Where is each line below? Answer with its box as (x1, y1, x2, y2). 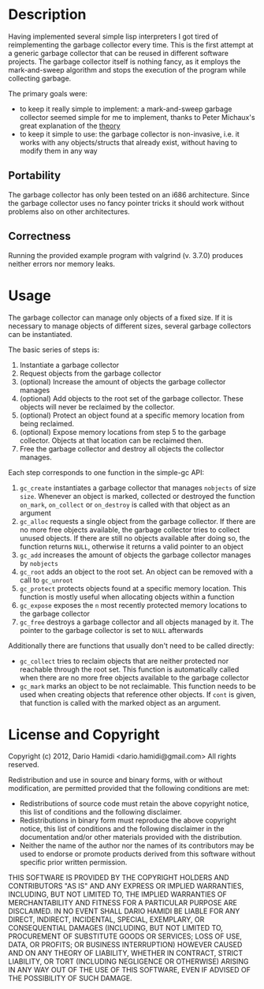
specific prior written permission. (19, 858, 128, 867)
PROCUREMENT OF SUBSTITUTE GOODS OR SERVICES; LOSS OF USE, (8, 931, 243, 941)
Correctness (8, 230, 71, 243)
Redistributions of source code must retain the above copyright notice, (19, 799, 250, 808)
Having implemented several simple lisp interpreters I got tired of (8, 32, 219, 41)
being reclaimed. (19, 418, 75, 428)
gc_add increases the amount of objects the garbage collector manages (19, 550, 251, 560)
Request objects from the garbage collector (19, 369, 162, 378)
